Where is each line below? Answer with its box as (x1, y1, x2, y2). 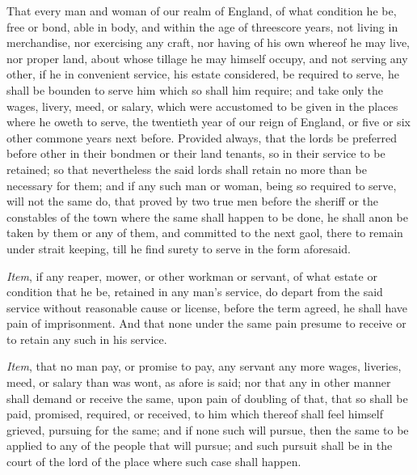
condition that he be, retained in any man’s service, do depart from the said (6, 283, 383, 300)
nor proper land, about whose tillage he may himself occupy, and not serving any (6, 49, 408, 66)
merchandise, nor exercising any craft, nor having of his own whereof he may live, (6, 34, 411, 51)
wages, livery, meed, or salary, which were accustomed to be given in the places (6, 97, 398, 114)
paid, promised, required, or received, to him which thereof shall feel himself (6, 405, 383, 422)
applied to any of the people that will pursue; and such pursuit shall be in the (6, 437, 393, 454)
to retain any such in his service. (6, 330, 167, 347)
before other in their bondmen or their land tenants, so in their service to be (6, 145, 385, 162)
